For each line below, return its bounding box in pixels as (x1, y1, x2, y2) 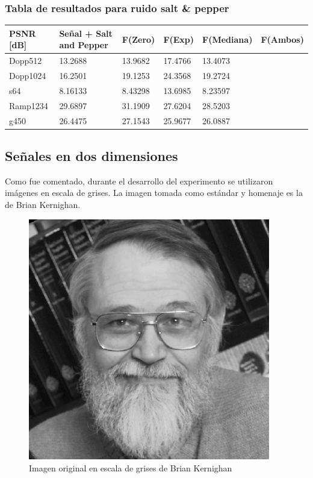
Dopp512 (9, 54, 42, 67)
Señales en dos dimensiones (5, 146, 178, 165)
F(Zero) (122, 33, 155, 45)
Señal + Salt (59, 27, 113, 39)
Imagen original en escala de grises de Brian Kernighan (29, 461, 232, 474)
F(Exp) (163, 33, 194, 45)
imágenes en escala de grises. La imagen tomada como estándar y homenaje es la (5, 186, 303, 199)
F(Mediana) (202, 33, 253, 45)
